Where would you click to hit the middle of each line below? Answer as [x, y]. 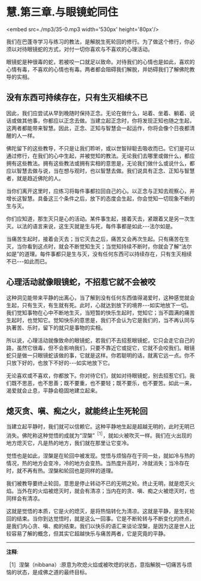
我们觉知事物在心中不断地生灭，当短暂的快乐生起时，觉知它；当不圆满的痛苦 [100, 313]
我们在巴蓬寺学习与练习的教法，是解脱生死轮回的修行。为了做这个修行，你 [98, 41]
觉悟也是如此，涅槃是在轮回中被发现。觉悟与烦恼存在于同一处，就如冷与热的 [100, 456]
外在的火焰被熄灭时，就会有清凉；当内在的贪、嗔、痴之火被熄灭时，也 [108, 491]
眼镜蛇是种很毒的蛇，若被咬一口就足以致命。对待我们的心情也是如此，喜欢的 [100, 62]
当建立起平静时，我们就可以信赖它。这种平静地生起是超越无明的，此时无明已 [100, 426]
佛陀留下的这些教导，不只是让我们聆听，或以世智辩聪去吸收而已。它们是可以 [100, 148]
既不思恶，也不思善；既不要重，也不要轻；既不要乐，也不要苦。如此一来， [103, 383]
